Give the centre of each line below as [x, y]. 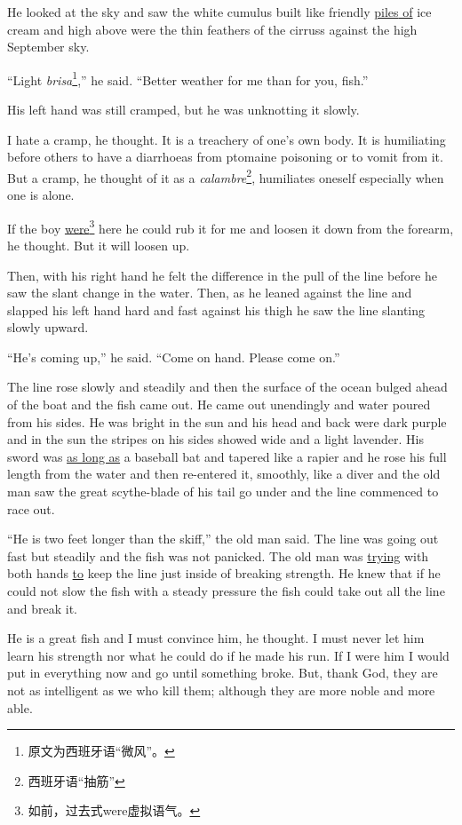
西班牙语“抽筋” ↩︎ [76, 780]
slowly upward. [48, 327]
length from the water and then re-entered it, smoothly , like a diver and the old [224, 474]
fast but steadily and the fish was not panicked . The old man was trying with [218, 555]
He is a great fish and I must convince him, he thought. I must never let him [216, 638]
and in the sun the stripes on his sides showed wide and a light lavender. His [215, 439]
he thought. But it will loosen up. [99, 245]
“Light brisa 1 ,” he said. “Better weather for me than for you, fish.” [188, 78]
